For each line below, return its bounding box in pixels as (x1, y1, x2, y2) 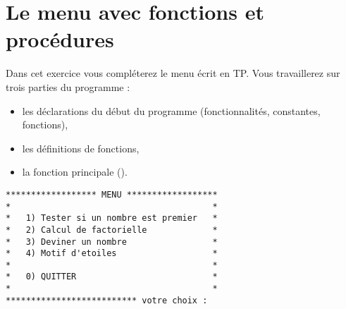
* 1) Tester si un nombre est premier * (6, 213, 218, 224)
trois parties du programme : (6, 79, 130, 94)
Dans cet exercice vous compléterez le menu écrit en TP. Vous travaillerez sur (6, 66, 340, 80)
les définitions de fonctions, (22, 140, 140, 155)
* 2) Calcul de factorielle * (6, 224, 218, 235)
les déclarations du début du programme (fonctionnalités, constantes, (22, 103, 321, 118)
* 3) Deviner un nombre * (6, 236, 218, 247)
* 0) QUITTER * (6, 272, 218, 282)
